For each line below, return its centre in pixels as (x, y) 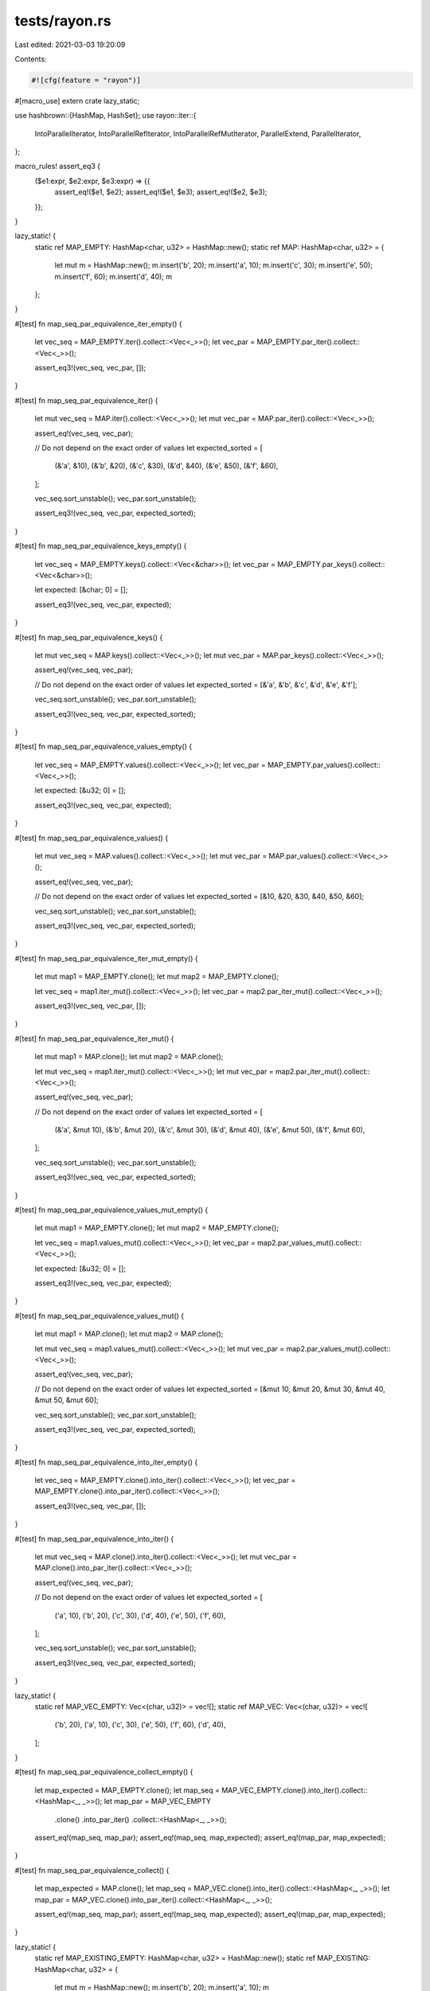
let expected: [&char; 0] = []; (81, 590)
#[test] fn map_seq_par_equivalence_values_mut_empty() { (111, 1210)
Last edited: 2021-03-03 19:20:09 (70, 45)
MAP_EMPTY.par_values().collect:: (324, 765)
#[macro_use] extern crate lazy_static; (77, 100)
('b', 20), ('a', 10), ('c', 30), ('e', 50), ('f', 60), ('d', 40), (140, 1725)
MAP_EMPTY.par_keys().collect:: (331, 564)
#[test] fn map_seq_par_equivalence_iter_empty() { (98, 323)
